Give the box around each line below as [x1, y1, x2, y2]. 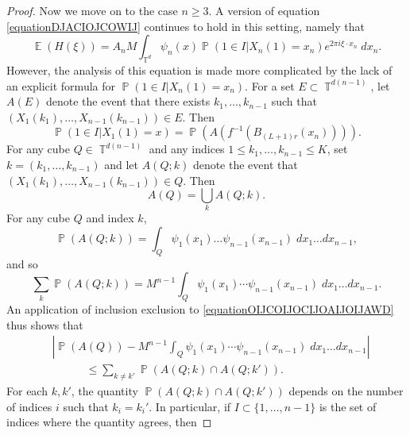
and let [104, 156, 138, 172]
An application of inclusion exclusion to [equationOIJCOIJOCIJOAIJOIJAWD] [6, 301, 394, 318]
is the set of [319, 398, 377, 414]
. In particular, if [149, 398, 231, 414]
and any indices [149, 141, 225, 157]
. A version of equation [208, 2, 320, 18]
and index [86, 210, 134, 226]
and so [6, 255, 38, 271]
